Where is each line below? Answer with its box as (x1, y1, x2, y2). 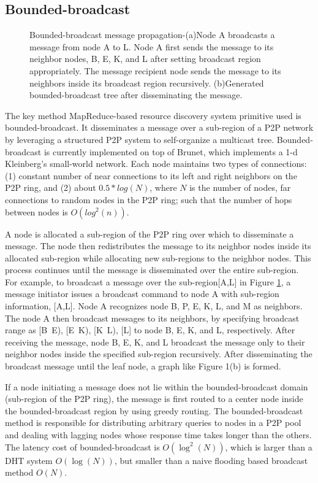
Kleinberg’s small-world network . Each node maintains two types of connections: (5, 157, 307, 170)
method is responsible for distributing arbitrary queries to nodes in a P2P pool (5, 416, 301, 429)
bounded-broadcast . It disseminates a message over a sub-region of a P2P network (5, 121, 314, 134)
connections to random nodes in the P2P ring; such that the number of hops (5, 193, 292, 206)
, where (150, 181, 177, 194)
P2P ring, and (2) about (5, 181, 96, 194)
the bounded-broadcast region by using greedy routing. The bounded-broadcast (5, 404, 303, 417)
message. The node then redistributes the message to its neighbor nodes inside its (5, 239, 311, 252)
